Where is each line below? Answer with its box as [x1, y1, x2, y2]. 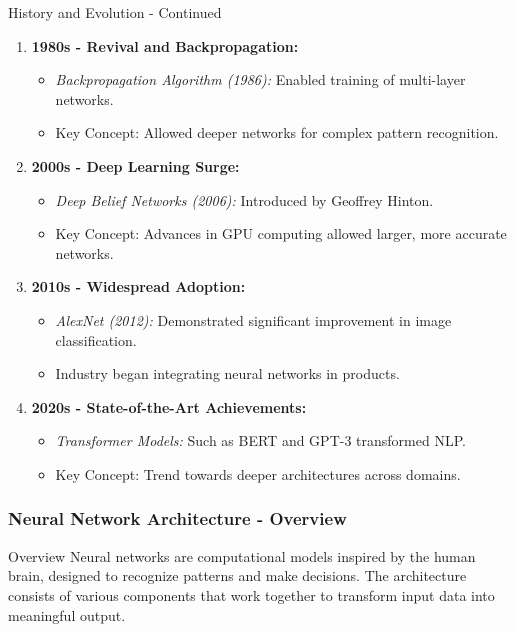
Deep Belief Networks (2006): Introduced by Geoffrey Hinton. [55, 189, 434, 210]
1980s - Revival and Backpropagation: [31, 35, 299, 56]
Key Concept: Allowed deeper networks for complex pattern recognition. [55, 122, 499, 143]
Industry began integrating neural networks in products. [55, 363, 400, 384]
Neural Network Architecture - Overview [8, 506, 347, 531]
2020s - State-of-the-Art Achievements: [31, 396, 307, 417]
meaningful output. [8, 604, 126, 625]
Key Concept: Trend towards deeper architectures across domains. [55, 463, 461, 484]
